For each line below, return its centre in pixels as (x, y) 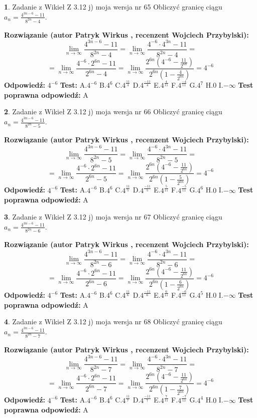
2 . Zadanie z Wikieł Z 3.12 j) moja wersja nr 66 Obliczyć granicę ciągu (113, 112)
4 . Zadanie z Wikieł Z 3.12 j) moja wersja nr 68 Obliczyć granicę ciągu (113, 322)
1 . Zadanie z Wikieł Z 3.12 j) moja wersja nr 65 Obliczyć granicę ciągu (113, 7)
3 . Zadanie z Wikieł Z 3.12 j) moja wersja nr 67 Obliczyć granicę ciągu (113, 216)
